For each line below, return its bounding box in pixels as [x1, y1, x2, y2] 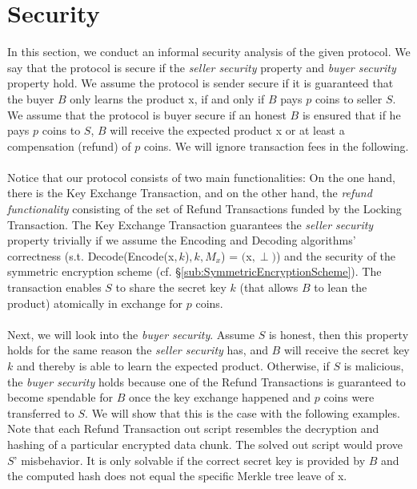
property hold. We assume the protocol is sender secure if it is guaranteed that [7, 75, 394, 91]
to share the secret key [115, 279, 227, 296]
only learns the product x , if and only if [70, 90, 265, 107]
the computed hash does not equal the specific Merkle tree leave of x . [7, 467, 347, 484]
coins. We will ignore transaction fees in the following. [143, 137, 409, 154]
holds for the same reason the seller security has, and [7, 341, 268, 358]
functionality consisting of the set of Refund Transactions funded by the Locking [7, 200, 402, 217]
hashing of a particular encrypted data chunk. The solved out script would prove [7, 435, 403, 452]
